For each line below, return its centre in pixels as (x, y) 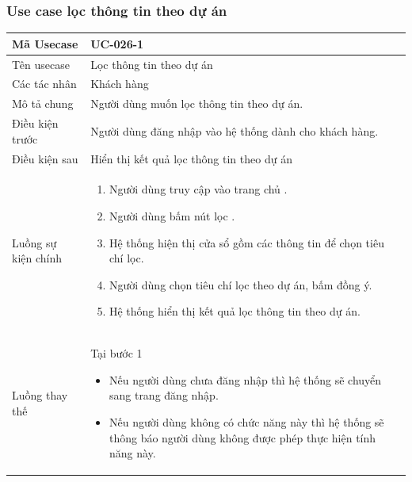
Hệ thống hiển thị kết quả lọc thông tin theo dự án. (235, 311)
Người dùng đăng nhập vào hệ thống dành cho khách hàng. (235, 130)
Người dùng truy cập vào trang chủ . (198, 189)
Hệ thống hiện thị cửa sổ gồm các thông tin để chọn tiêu (246, 242)
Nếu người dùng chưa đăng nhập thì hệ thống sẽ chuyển (245, 379)
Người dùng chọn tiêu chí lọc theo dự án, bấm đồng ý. (240, 284)
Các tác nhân (44, 84)
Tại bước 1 (116, 353)
